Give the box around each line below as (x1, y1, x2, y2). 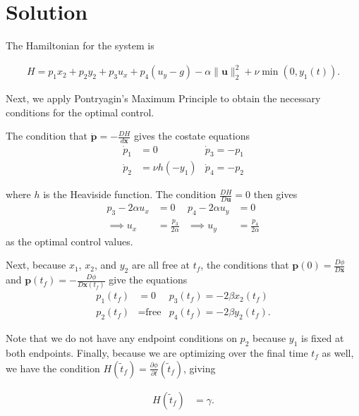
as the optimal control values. (6, 233, 133, 248)
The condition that (6, 128, 87, 143)
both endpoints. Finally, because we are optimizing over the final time (6, 345, 308, 360)
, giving (183, 360, 216, 375)
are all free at (131, 257, 190, 272)
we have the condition (6, 360, 100, 375)
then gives (253, 187, 298, 202)
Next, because (6, 257, 66, 272)
